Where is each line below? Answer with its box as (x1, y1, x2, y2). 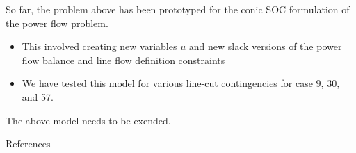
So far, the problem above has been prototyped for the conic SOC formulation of (6, 2, 350, 16)
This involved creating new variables (22, 39, 177, 54)
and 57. (22, 89, 54, 104)
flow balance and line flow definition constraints (22, 52, 225, 67)
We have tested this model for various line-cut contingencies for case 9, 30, (22, 76, 340, 90)
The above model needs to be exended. (6, 113, 171, 127)
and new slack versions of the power (188, 39, 342, 54)
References (6, 136, 51, 151)
